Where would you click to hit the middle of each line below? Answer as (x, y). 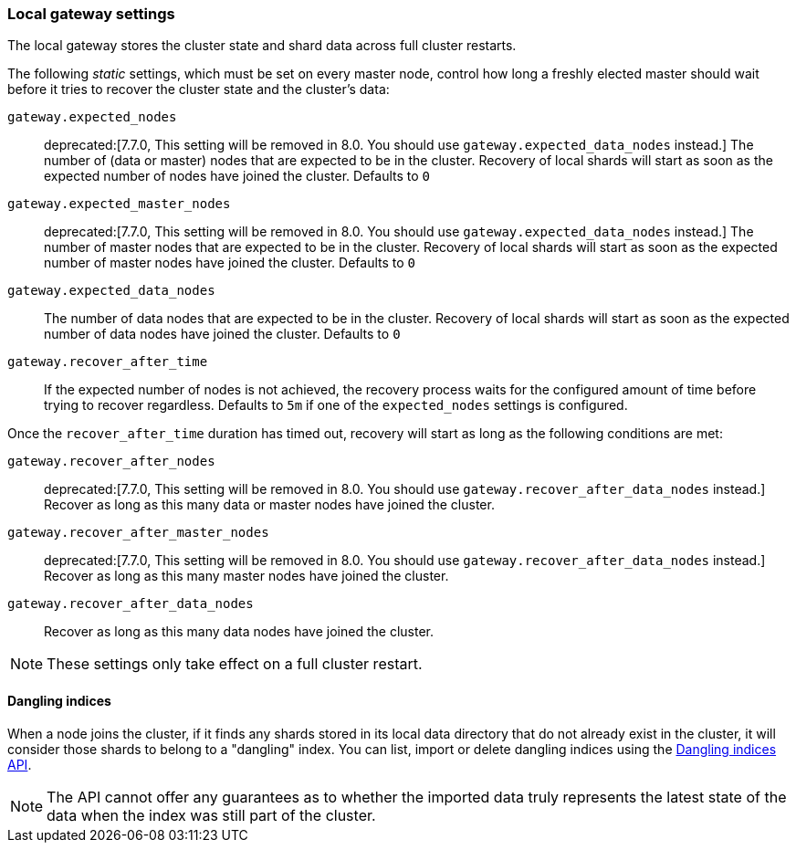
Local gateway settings (91, 14)
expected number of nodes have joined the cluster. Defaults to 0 (237, 176)
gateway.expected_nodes (92, 117)
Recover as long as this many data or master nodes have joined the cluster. (269, 505)
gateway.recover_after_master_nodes (138, 533)
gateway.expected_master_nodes (119, 204)
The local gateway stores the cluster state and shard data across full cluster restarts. (262, 46)
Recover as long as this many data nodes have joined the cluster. (239, 632)
